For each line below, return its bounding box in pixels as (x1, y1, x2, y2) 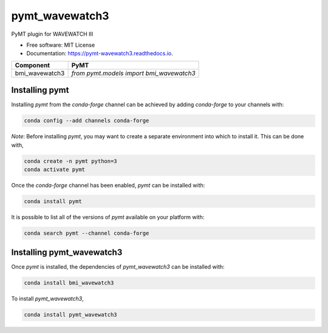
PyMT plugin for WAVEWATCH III (11, 30, 94, 38)
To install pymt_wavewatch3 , (11, 295, 84, 303)
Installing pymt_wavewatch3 (11, 247, 123, 258)
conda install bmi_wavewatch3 (24, 280, 114, 286)
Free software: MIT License (26, 41, 95, 49)
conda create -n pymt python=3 (24, 158, 118, 164)
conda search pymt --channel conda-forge (24, 229, 149, 237)
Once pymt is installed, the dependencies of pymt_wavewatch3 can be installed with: (11, 263, 225, 271)
